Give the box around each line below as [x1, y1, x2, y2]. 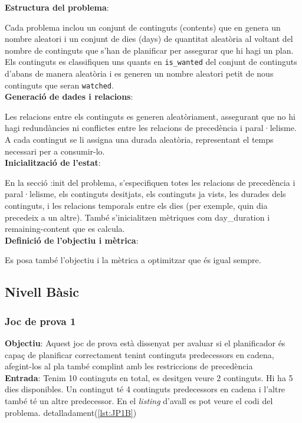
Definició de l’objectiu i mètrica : [5, 234, 139, 246]
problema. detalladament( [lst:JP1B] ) [5, 406, 137, 418]
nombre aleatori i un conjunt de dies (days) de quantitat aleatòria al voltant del [5, 32, 293, 45]
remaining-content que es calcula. [5, 222, 125, 235]
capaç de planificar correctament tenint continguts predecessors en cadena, [5, 348, 274, 360]
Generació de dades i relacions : [5, 90, 133, 103]
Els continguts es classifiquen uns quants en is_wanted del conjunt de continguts [5, 55, 297, 68]
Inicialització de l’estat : [5, 156, 101, 169]
